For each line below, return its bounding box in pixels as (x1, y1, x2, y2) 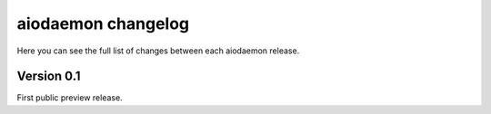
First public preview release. (16, 92, 123, 103)
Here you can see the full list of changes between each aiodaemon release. (16, 45, 300, 56)
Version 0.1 (16, 69, 81, 84)
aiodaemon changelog (16, 14, 190, 33)
